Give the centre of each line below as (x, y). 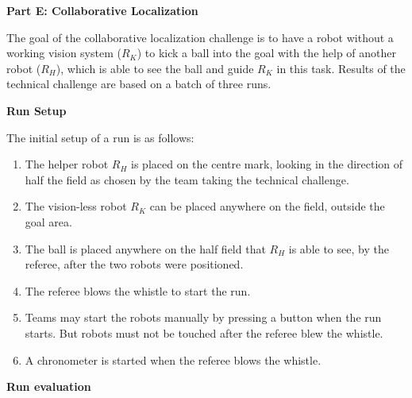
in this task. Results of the (341, 68)
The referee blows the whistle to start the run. (138, 290)
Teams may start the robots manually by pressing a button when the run (203, 317)
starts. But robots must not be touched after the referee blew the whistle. (204, 332)
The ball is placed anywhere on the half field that (145, 248)
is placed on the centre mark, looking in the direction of (267, 164)
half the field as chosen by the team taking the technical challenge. (187, 179)
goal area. (48, 221)
